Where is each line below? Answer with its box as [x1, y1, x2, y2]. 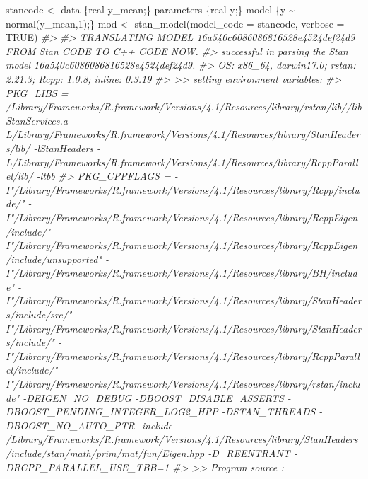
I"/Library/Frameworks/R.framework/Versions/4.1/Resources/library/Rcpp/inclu [6, 182, 360, 197]
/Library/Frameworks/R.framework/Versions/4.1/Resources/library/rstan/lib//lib [6, 99, 362, 114]
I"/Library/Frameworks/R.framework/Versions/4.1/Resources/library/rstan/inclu [6, 376, 360, 391]
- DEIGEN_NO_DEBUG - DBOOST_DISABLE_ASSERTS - [23, 390, 291, 405]
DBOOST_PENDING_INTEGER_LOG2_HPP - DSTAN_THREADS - [6, 404, 323, 419]
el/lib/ [6, 168, 33, 183]
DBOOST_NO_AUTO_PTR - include [6, 417, 173, 432]
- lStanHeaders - [33, 140, 101, 155]
